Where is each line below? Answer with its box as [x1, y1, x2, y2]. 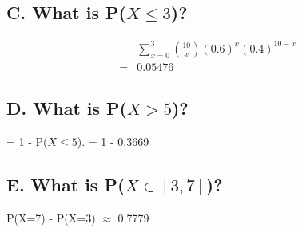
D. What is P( [6, 96, 127, 120]
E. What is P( [6, 171, 125, 196]
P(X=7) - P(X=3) [6, 209, 96, 226]
